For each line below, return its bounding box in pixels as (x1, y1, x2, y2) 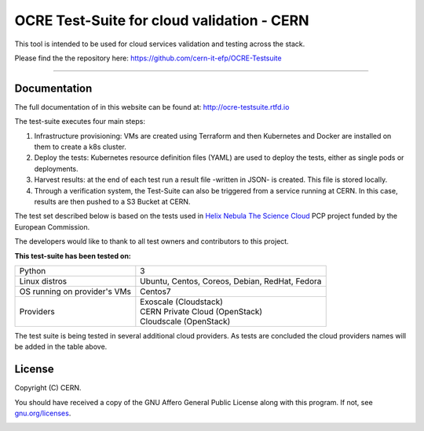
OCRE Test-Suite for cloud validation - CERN (14, 12, 309, 29)
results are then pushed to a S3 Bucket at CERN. (34, 197, 191, 206)
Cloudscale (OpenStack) (140, 316, 231, 327)
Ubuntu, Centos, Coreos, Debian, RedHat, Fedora (140, 275, 322, 286)
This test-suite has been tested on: (14, 251, 131, 260)
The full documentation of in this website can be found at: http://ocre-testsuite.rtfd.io (14, 102, 290, 111)
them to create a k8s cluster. (34, 142, 127, 152)
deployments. (34, 164, 79, 173)
